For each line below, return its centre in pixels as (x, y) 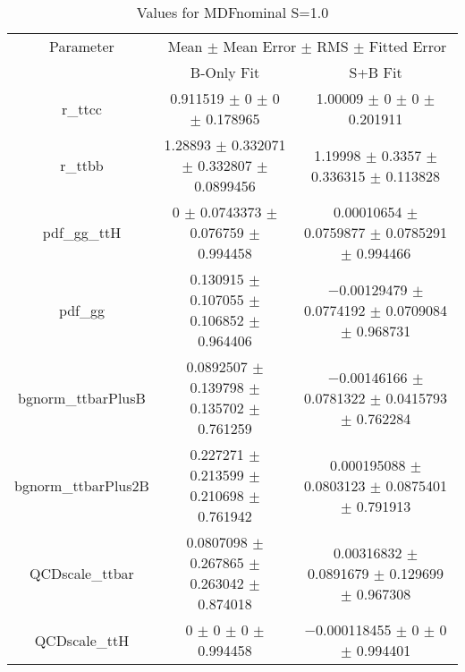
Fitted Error (408, 46)
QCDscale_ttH (82, 640)
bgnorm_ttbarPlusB (82, 397)
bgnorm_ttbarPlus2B (82, 485)
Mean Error (260, 46)
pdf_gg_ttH (82, 232)
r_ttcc (81, 108)
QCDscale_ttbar (82, 573)
